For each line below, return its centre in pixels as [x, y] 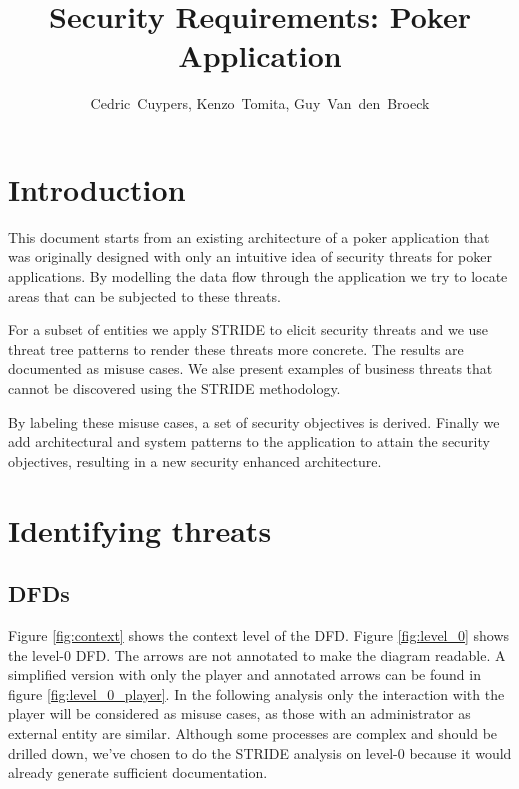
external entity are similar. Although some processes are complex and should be [253, 732]
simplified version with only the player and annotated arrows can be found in [244, 674]
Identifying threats [140, 529]
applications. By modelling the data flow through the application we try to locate [258, 276]
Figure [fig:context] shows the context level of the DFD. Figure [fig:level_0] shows [259, 634]
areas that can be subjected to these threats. [144, 295]
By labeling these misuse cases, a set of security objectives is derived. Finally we [254, 421]
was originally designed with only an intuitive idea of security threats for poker [250, 256]
